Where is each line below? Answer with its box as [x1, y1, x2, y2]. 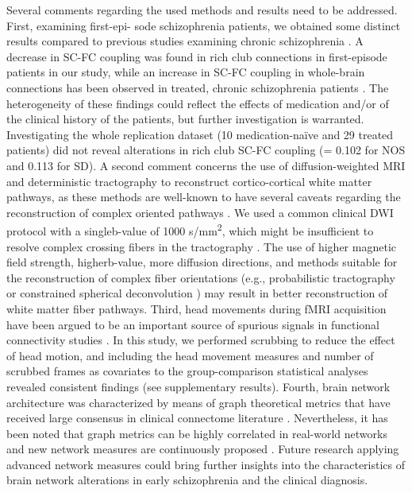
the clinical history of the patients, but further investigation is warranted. [6, 111, 364, 127]
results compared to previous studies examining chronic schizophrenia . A [6, 33, 364, 49]
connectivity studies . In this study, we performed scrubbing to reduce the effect [6, 332, 395, 348]
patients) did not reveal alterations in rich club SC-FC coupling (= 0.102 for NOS [6, 142, 406, 158]
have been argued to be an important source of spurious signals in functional [6, 316, 379, 332]
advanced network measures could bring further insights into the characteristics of [6, 456, 406, 472]
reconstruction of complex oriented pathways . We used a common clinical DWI [6, 204, 394, 220]
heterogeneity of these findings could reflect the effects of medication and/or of [6, 95, 389, 111]
